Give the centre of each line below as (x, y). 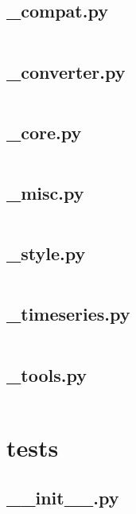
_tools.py (47, 374)
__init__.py (63, 498)
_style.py (46, 253)
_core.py (44, 132)
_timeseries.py (68, 314)
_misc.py (45, 193)
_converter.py (66, 71)
